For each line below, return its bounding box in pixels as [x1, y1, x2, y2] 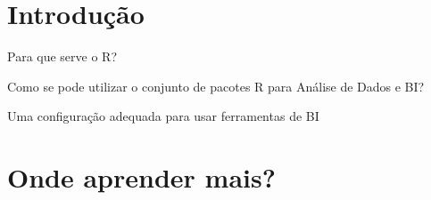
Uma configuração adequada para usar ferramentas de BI [7, 107, 319, 125]
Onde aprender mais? [7, 159, 276, 196]
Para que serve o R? [7, 47, 118, 66]
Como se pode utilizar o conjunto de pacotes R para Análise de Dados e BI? [7, 76, 425, 95]
